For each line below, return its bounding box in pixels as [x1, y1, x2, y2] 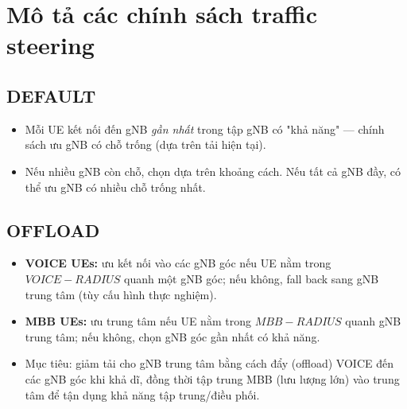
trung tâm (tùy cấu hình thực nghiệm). [25, 286, 217, 302]
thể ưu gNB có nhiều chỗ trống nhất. [25, 178, 206, 195]
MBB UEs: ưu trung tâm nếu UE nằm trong [25, 313, 251, 329]
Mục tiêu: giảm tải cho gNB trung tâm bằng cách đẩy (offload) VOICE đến [25, 355, 393, 372]
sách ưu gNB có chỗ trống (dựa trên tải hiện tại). [25, 136, 266, 153]
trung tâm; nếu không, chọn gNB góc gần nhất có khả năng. [25, 328, 320, 345]
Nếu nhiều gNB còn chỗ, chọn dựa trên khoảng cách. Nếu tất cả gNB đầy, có [25, 162, 401, 179]
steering [6, 29, 95, 61]
